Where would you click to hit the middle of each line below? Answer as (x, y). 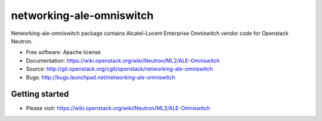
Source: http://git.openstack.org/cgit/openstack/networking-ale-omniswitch (120, 69)
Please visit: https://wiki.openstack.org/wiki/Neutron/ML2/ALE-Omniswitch (118, 108)
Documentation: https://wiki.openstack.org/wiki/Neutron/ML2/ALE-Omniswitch (123, 60)
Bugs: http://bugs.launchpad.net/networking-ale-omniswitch (100, 77)
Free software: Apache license (64, 52)
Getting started (40, 94)
